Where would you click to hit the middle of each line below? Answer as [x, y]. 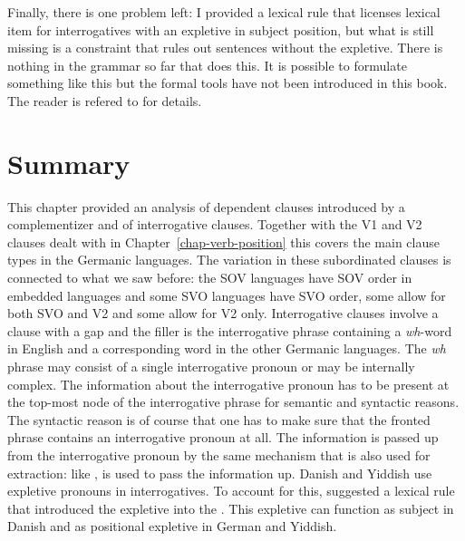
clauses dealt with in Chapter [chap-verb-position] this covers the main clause [223, 242]
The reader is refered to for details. [105, 100]
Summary [69, 163]
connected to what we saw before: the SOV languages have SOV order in [210, 278]
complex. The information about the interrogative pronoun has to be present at [228, 384]
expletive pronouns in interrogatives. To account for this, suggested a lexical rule [231, 491]
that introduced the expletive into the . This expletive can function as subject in [231, 508]
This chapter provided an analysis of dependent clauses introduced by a [206, 206]
